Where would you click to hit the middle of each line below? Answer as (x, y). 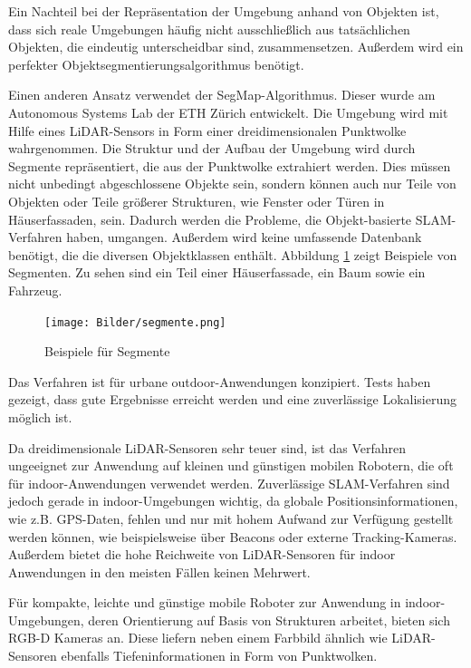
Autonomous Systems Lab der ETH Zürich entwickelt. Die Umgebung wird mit (228, 112)
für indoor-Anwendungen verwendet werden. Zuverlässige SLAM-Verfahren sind (229, 483)
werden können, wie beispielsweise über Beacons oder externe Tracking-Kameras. (233, 536)
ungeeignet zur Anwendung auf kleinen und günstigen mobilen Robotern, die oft (231, 465)
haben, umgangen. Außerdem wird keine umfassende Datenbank (244, 237)
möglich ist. (40, 416)
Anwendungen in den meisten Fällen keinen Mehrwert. (159, 571)
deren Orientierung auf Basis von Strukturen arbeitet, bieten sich (269, 620)
